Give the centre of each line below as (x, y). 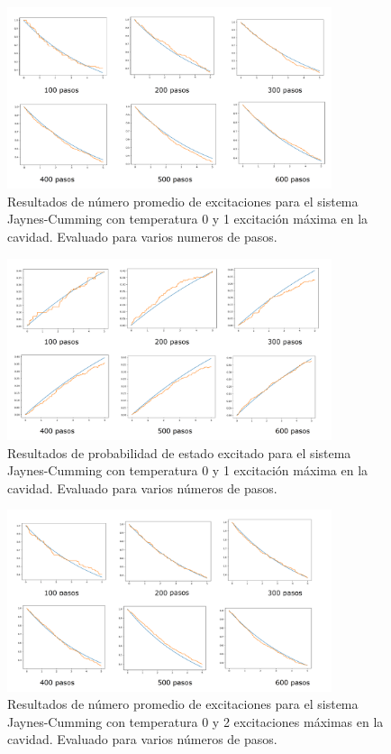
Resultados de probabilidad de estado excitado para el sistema (179, 452)
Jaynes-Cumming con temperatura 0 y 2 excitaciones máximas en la (195, 721)
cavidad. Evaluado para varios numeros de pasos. (142, 237)
